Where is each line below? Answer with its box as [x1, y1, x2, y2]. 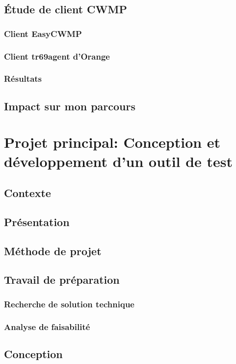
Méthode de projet [4, 243, 102, 258]
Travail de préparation [4, 272, 120, 287]
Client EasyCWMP [4, 27, 82, 39]
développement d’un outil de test [4, 151, 233, 171]
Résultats [4, 72, 42, 85]
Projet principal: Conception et [4, 132, 221, 152]
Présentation [4, 214, 70, 229]
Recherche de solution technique [4, 298, 134, 310]
